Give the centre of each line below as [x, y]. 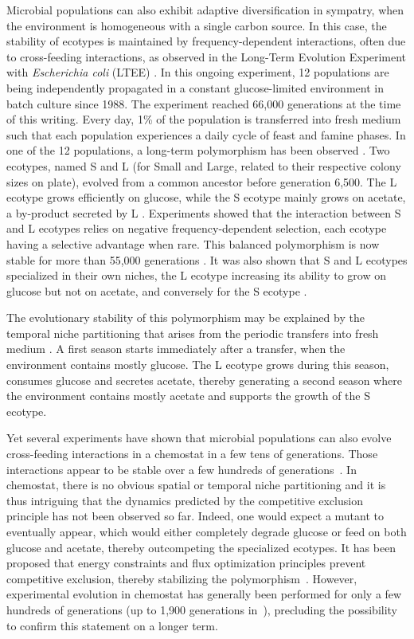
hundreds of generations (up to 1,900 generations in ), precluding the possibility [202, 609]
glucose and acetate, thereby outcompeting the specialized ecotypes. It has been [201, 547]
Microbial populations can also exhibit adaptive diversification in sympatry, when [205, 10]
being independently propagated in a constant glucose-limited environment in [195, 87]
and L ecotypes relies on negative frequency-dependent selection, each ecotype [197, 228]
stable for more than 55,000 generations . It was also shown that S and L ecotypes [207, 259]
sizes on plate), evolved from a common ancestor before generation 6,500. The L [202, 181]
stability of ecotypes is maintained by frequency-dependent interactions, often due [206, 41]
